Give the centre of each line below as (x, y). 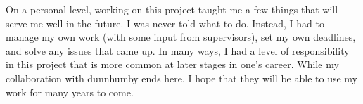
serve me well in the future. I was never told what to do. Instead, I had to (165, 23)
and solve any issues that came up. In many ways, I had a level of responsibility (178, 50)
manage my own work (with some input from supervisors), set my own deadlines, (181, 37)
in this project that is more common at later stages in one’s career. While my (172, 64)
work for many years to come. (70, 92)
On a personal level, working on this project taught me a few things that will (172, 9)
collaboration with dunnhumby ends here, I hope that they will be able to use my (181, 78)
